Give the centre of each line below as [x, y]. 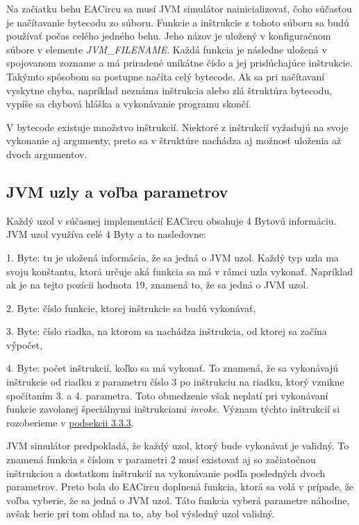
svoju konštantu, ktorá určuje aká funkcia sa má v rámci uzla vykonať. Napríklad [179, 271]
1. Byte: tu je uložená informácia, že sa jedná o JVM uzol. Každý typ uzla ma [173, 257]
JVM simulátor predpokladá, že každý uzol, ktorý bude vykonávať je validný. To [178, 446]
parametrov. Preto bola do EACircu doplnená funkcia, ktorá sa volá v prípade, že [180, 487]
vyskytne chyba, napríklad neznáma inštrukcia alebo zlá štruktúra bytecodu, [169, 90]
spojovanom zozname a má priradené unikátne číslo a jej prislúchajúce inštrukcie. [179, 63]
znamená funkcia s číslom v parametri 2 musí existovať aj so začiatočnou [161, 459]
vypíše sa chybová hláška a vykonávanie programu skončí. [129, 104]
